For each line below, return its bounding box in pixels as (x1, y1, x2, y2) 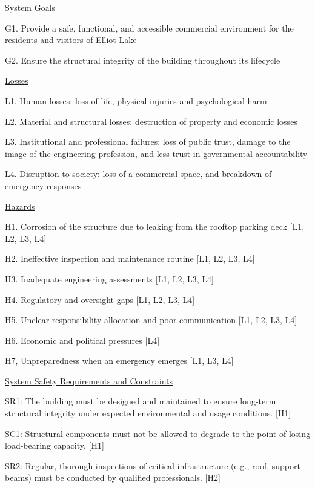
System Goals (5, 1, 56, 13)
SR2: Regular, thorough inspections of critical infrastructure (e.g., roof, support (5, 459, 300, 472)
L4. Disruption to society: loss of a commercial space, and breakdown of (5, 167, 272, 180)
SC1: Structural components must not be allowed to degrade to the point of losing (5, 427, 310, 440)
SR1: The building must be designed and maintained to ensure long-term (5, 395, 276, 407)
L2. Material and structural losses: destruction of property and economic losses (5, 115, 297, 127)
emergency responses (5, 179, 82, 192)
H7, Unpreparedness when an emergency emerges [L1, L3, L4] (5, 354, 234, 367)
